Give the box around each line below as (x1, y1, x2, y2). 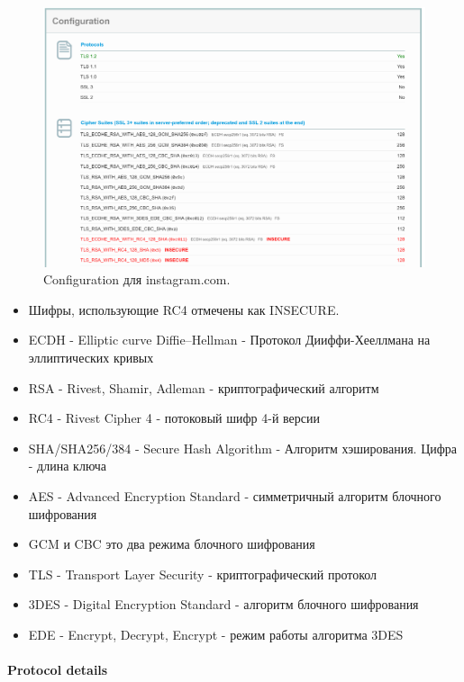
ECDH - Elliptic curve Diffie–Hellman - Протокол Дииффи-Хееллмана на (28, 330, 431, 349)
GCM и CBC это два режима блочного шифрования (28, 534, 315, 553)
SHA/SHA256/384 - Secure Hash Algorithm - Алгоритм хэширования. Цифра (28, 438, 458, 457)
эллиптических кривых (28, 347, 154, 366)
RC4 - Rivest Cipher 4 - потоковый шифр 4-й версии (28, 408, 321, 427)
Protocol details (7, 660, 108, 679)
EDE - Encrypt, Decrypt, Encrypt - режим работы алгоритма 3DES (28, 624, 404, 643)
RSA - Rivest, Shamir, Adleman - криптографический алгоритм (28, 378, 379, 397)
